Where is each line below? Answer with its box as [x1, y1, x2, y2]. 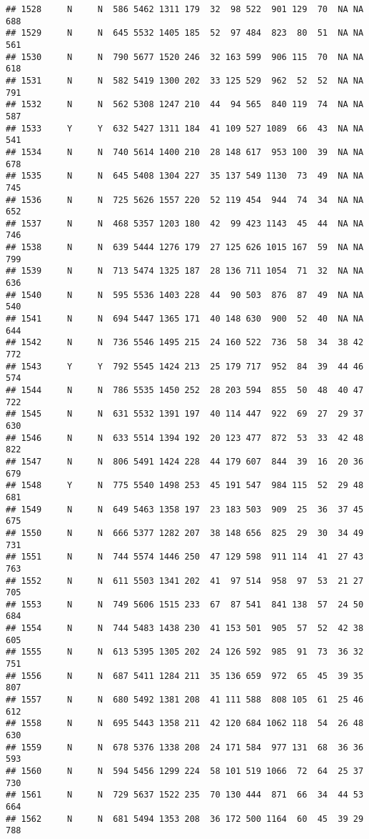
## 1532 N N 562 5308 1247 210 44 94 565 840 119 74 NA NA [6, 99, 364, 110]
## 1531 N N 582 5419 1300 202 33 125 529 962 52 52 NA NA [6, 75, 364, 86]
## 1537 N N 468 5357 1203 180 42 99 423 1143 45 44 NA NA [6, 218, 364, 229]
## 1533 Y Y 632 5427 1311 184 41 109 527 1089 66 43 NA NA [6, 123, 364, 134]
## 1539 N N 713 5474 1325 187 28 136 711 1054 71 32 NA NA [6, 266, 364, 277]
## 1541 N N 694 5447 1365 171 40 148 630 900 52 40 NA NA [6, 314, 364, 324]
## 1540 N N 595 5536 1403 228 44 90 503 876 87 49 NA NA [6, 289, 364, 300]
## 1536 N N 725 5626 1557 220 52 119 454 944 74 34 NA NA [6, 194, 364, 205]
